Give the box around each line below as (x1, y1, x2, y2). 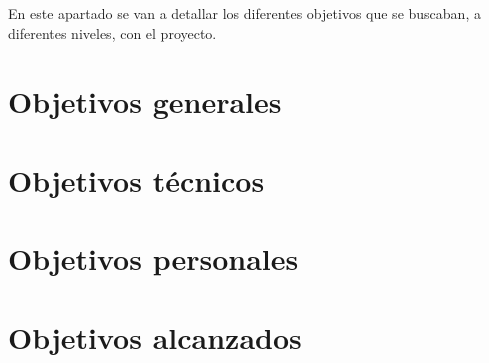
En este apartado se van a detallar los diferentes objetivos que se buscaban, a (8, 3, 481, 23)
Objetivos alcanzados (8, 316, 302, 357)
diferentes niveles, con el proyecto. (8, 22, 217, 43)
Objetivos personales (8, 238, 299, 279)
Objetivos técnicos (8, 159, 265, 200)
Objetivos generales (8, 81, 282, 122)
